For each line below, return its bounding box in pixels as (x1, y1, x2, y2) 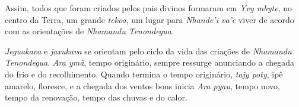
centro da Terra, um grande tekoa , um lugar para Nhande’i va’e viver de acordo (5, 13, 294, 25)
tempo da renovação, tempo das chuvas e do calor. (5, 91, 187, 103)
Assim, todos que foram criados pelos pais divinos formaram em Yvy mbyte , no (5, 2, 292, 14)
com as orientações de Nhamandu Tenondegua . (5, 25, 174, 37)
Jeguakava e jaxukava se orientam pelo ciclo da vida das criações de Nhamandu (5, 44, 292, 57)
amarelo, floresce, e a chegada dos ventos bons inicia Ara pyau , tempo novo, (5, 79, 280, 92)
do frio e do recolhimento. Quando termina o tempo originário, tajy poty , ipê (5, 67, 283, 80)
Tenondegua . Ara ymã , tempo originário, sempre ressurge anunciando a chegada (5, 56, 295, 69)
